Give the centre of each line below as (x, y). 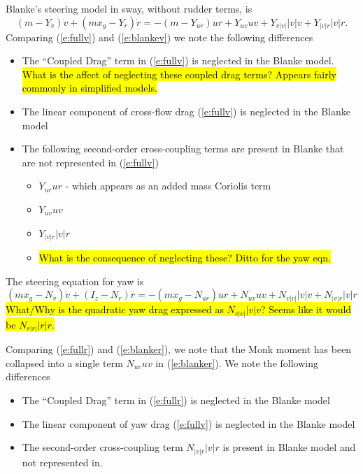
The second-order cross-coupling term (102, 447)
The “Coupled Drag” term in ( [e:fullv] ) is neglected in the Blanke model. (178, 60)
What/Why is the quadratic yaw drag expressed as (115, 309)
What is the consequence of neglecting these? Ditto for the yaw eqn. (185, 258)
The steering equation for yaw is (75, 281)
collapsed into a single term (64, 362)
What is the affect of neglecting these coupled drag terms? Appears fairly (179, 74)
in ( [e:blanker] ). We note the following (237, 362)
